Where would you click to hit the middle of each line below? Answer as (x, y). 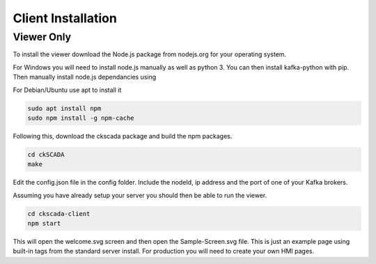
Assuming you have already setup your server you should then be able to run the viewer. (140, 195)
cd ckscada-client (59, 213)
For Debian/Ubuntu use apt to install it (67, 90)
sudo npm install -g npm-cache (81, 118)
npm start (44, 224)
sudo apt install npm (64, 108)
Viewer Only (42, 37)
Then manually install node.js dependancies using (85, 77)
